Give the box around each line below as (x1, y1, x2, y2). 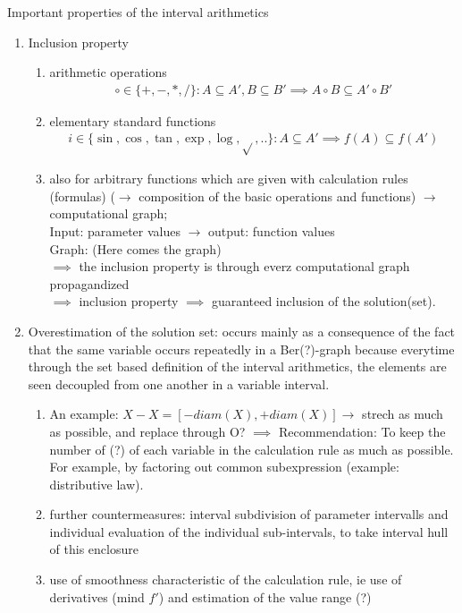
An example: (49, 404, 119, 423)
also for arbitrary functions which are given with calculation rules (49, 169, 408, 188)
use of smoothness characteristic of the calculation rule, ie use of (49, 570, 402, 589)
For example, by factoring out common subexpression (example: (49, 457, 399, 476)
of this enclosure (49, 540, 139, 558)
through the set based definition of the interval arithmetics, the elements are (28, 357, 447, 376)
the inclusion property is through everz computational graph (79, 257, 410, 276)
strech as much (362, 404, 443, 423)
